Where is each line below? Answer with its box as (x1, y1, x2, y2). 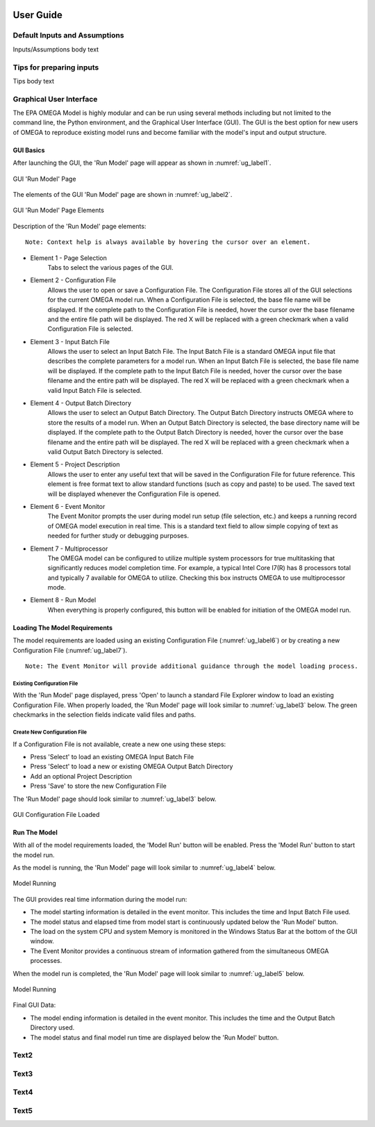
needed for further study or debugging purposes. (47, 532, 189, 540)
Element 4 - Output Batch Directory (30, 399, 132, 407)
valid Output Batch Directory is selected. (47, 447, 163, 455)
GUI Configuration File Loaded (12, 810, 100, 818)
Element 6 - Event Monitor (30, 502, 106, 510)
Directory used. (30, 1023, 75, 1032)
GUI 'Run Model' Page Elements (12, 206, 104, 215)
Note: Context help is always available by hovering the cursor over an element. (25, 238, 311, 246)
